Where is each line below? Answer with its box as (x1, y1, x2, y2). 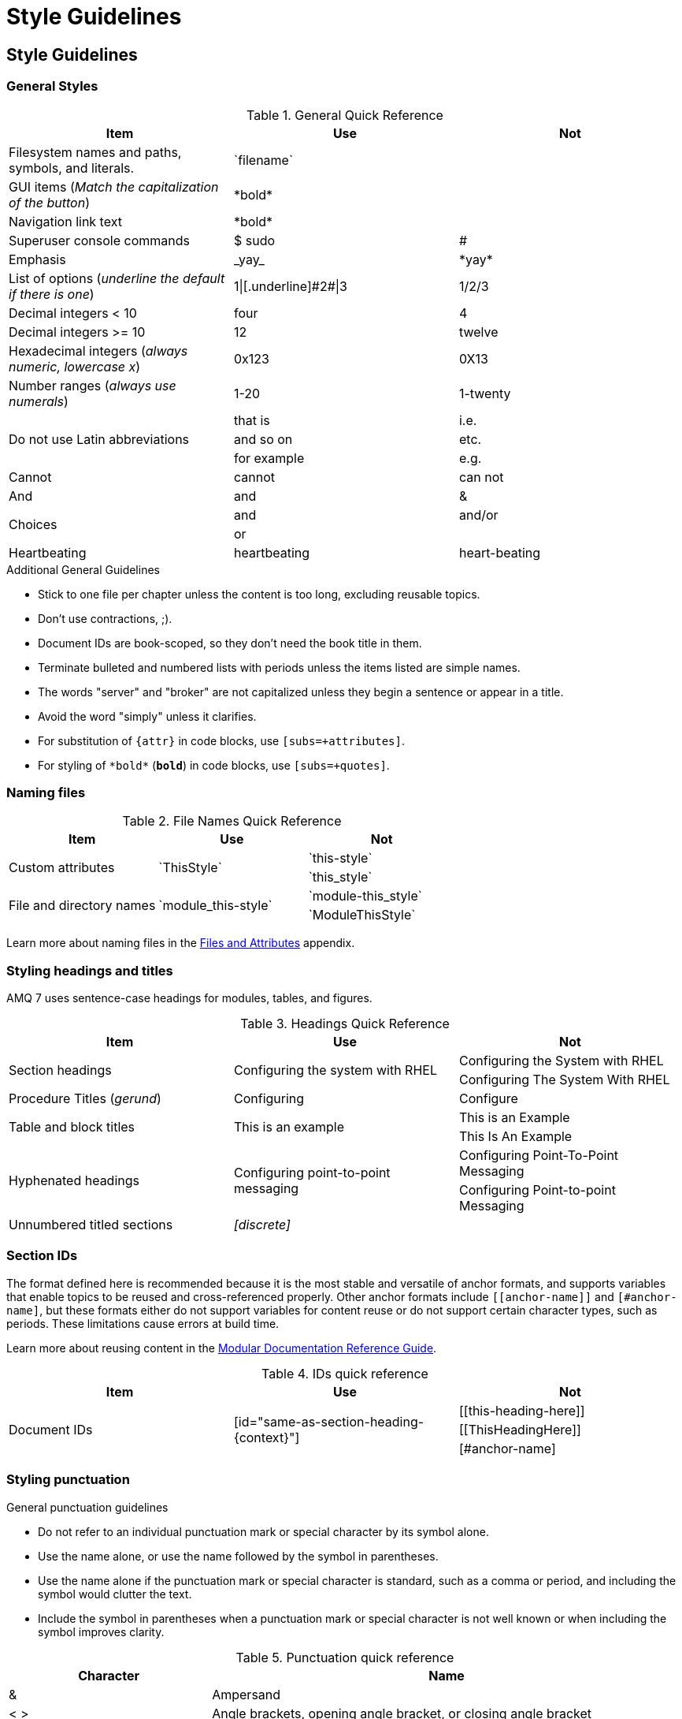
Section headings (9, 1062, 112, 1079)
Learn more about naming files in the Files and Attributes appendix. (6, 936, 355, 950)
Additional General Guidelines (6, 562, 160, 576)
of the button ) (9, 194, 91, 211)
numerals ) (9, 393, 69, 409)
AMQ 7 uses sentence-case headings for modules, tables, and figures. (6, 991, 373, 1005)
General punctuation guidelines (6, 1500, 169, 1514)
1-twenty (458, 385, 511, 401)
